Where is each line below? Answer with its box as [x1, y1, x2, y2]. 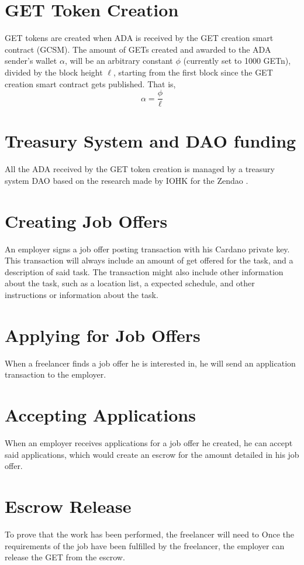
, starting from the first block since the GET [113, 66, 273, 78]
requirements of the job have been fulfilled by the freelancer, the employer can [5, 539, 285, 552]
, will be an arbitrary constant [64, 54, 173, 67]
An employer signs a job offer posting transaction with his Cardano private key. [5, 242, 290, 255]
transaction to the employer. [5, 368, 106, 381]
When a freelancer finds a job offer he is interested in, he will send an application [5, 357, 296, 369]
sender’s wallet [5, 54, 57, 67]
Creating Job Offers [5, 208, 168, 232]
